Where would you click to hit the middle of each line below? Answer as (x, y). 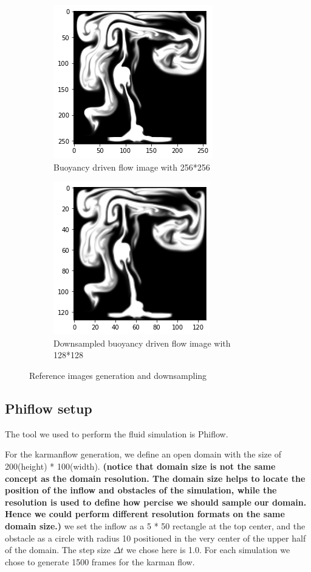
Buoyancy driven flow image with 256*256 (132, 167)
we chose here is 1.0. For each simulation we (208, 550)
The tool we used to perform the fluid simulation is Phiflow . (117, 433)
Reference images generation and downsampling (118, 375)
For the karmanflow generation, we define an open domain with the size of (143, 454)
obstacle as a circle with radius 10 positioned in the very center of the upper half (155, 538)
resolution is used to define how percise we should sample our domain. (156, 502)
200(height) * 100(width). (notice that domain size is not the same (140, 466)
